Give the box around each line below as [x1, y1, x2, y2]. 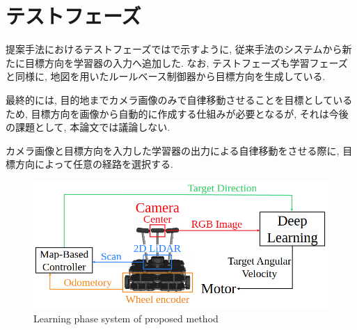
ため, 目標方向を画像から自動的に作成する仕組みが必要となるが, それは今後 [6, 106, 349, 120]
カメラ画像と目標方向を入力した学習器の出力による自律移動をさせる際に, [6, 143, 340, 157]
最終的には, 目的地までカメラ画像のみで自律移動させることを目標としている [6, 92, 353, 107]
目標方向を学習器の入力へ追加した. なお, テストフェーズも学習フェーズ [24, 55, 348, 70]
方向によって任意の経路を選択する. [15, 157, 173, 171]
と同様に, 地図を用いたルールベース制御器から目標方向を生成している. [6, 69, 326, 84]
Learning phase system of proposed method [33, 311, 219, 325]
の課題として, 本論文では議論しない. [6, 120, 170, 134]
